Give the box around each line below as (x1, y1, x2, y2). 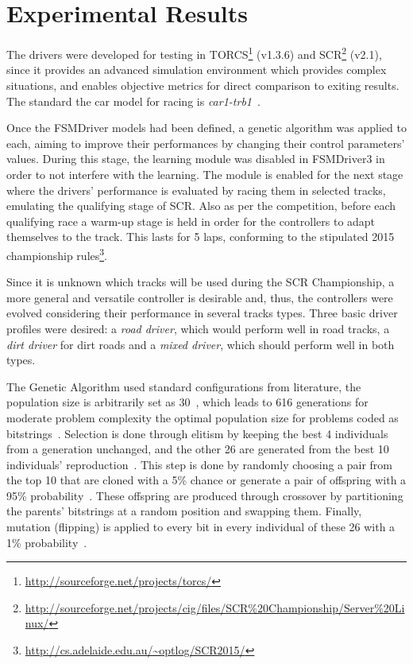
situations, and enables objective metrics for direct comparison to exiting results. (6, 76, 399, 93)
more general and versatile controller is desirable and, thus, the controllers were (6, 289, 393, 305)
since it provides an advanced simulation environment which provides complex (6, 61, 387, 78)
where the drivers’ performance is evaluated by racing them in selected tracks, (6, 181, 386, 198)
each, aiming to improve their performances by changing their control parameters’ (6, 134, 405, 151)
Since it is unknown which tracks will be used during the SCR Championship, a (6, 274, 395, 290)
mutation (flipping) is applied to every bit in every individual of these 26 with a (6, 518, 396, 535)
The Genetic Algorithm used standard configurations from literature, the (6, 378, 361, 394)
